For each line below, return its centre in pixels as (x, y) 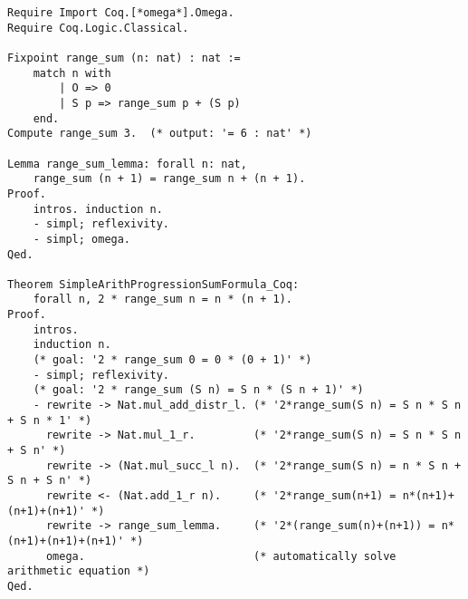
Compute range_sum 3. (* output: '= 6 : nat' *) (160, 134)
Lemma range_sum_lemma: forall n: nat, (127, 164)
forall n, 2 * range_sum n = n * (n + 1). (162, 299)
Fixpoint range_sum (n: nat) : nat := (124, 58)
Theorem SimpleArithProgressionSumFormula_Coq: (153, 284)
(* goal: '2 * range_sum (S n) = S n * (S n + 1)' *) (198, 390)
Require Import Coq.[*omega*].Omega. (121, 13)
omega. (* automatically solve (221, 556)
